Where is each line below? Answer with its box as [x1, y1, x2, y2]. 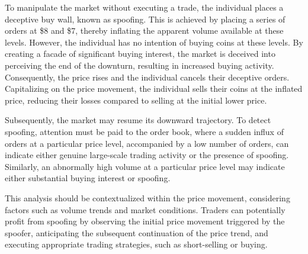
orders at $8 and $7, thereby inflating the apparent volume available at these [5, 24, 284, 37]
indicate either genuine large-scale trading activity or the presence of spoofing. [5, 149, 289, 161]
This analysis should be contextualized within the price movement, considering [5, 191, 290, 204]
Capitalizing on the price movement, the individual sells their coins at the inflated [5, 82, 303, 95]
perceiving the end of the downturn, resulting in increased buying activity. [5, 59, 274, 71]
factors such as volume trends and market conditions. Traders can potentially [5, 203, 285, 216]
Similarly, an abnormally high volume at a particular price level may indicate [5, 160, 285, 172]
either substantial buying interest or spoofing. [5, 172, 171, 184]
